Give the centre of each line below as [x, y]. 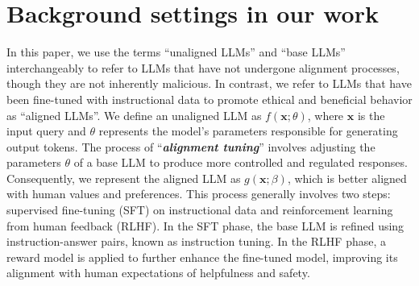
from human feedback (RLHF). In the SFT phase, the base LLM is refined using [205, 225]
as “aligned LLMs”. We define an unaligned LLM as [134, 115]
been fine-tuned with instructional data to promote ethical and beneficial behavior [209, 99]
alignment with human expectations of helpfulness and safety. [158, 273]
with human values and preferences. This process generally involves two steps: [199, 194]
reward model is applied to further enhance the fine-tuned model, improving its [202, 257]
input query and [46, 131]
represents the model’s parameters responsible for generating [248, 131]
